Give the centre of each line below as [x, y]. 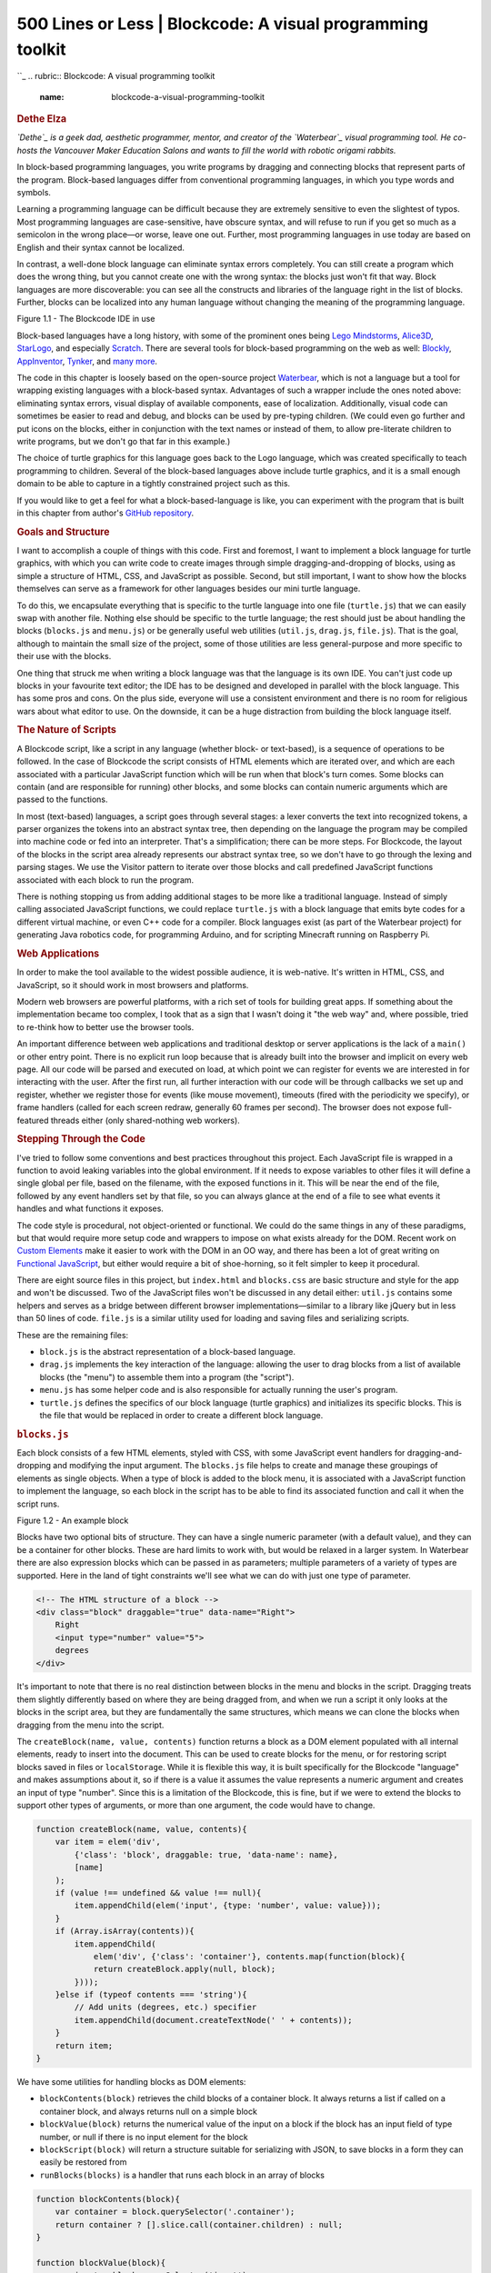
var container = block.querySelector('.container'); [175, 2212]
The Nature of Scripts [67, 730]
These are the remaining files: [73, 1335]
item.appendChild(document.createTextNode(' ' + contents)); [213, 2020]
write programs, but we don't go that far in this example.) [124, 441]
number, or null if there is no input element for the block [144, 2137]
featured [33, 1120]
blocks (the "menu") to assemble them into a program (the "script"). [167, 1377]
